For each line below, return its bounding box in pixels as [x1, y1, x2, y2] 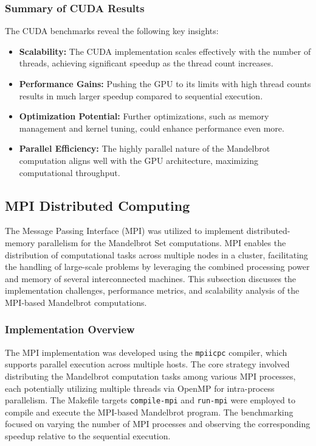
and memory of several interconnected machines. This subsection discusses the [5, 272, 297, 285]
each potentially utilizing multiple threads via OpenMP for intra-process [5, 381, 275, 394]
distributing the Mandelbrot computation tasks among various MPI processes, [5, 369, 296, 382]
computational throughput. [19, 166, 120, 179]
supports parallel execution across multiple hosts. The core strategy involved [5, 358, 290, 370]
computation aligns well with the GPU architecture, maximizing [19, 154, 259, 166]
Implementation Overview [5, 322, 135, 337]
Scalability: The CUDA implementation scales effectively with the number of [19, 44, 311, 57]
